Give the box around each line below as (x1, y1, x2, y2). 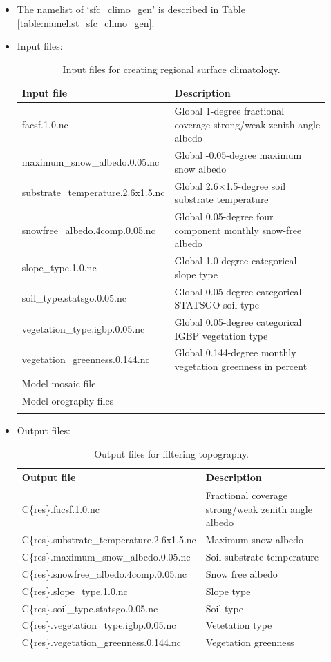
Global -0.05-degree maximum (174, 148, 302, 162)
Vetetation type (205, 618, 272, 632)
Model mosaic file (21, 376, 96, 390)
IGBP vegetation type (174, 328, 268, 342)
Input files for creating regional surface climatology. (62, 61, 281, 76)
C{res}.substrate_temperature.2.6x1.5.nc (21, 532, 196, 547)
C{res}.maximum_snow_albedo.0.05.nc (21, 549, 191, 563)
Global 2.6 (174, 178, 218, 193)
